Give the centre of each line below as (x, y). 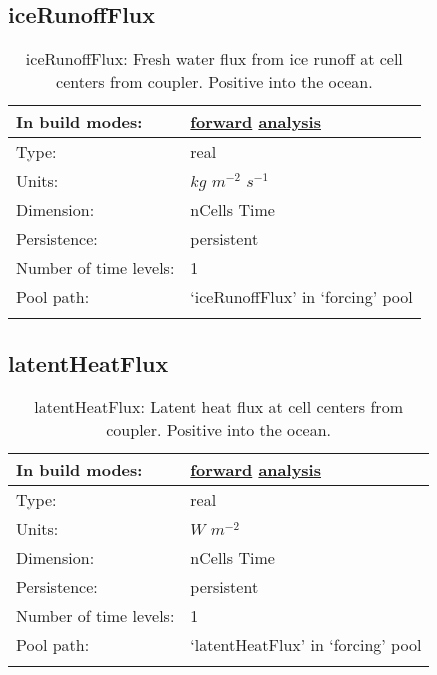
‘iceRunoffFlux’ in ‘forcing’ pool (301, 297)
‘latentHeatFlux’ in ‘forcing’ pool (306, 645)
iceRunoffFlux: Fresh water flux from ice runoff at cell (214, 59)
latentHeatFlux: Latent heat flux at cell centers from (218, 407)
